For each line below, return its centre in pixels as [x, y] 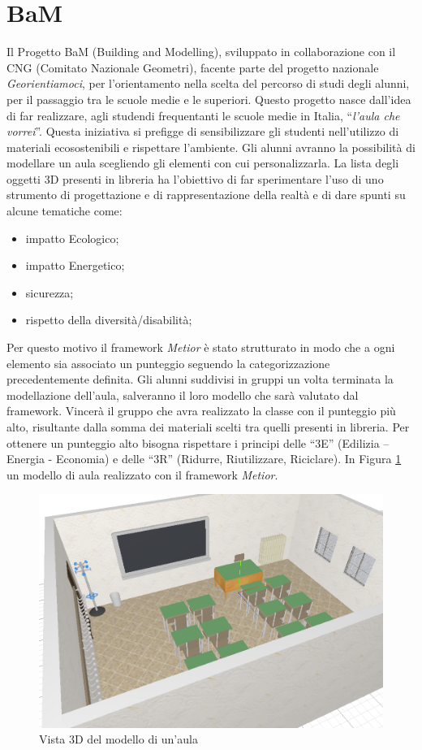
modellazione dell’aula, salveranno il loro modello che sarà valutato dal [183, 395]
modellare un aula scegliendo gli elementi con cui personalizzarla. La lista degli [203, 163]
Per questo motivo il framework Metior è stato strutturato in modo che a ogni [201, 347]
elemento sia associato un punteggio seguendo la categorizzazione [168, 363]
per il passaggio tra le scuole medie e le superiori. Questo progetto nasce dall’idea [209, 99]
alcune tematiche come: [65, 211]
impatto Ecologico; [72, 238]
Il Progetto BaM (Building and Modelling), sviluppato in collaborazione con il [201, 52]
